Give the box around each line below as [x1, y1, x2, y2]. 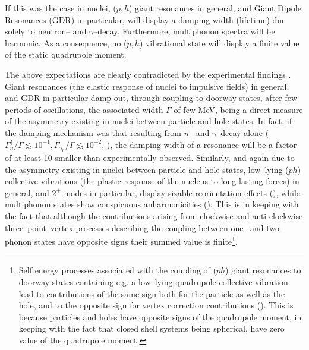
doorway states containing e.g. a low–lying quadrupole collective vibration [18, 275, 288, 288]
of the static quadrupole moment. [5, 48, 127, 61]
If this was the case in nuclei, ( [5, 2, 116, 14]
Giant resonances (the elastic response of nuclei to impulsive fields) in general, [5, 80, 289, 92]
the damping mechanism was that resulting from [5, 126, 182, 138]
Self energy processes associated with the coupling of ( [18, 264, 216, 276]
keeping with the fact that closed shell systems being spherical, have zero [18, 322, 285, 335]
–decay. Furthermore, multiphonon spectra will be [93, 25, 275, 37]
